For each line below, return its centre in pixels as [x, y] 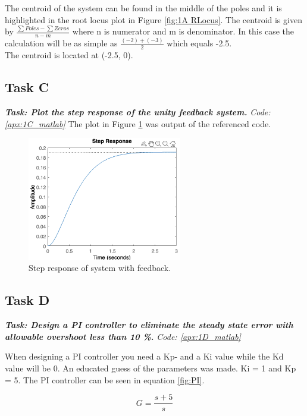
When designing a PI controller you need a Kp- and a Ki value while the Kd [144, 356]
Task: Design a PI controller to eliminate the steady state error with [149, 325]
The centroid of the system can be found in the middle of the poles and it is [143, 8]
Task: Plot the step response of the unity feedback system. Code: [138, 112]
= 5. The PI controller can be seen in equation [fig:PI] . [105, 379]
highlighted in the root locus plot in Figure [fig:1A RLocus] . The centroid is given [153, 19]
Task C [27, 87]
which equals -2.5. [199, 43]
